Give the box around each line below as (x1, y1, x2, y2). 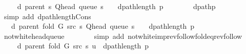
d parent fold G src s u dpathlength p (17, 40, 149, 51)
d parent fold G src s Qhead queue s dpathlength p (11, 21, 195, 31)
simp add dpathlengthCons (4, 11, 91, 21)
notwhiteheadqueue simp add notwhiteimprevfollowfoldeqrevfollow (4, 30, 242, 41)
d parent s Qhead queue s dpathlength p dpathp (17, 1, 216, 11)
